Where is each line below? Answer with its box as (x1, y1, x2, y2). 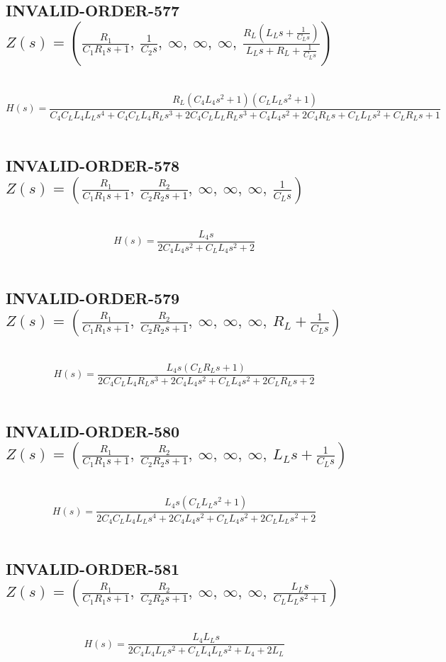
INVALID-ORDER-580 (6, 420, 180, 442)
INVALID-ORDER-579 (6, 287, 180, 309)
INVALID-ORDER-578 (6, 155, 180, 176)
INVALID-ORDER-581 (6, 557, 180, 579)
